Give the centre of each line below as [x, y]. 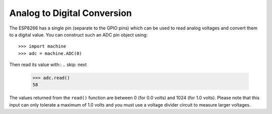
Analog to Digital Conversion [71, 13]
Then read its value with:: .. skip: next [48, 64]
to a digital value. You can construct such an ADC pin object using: [79, 34]
